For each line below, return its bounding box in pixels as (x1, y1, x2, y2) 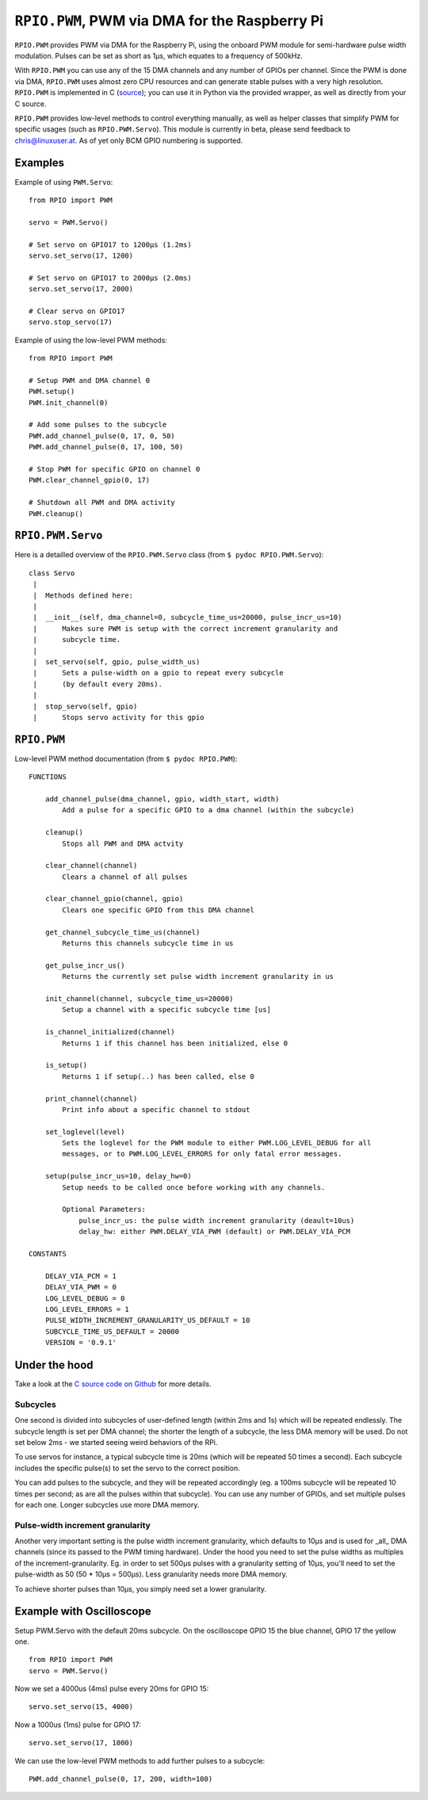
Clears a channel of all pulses (62, 872, 188, 881)
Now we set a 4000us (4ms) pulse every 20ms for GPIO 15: (14, 1684, 209, 1694)
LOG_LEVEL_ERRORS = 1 (44, 1305, 130, 1313)
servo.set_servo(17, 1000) (29, 1738, 134, 1748)
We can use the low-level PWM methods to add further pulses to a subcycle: (14, 1756, 266, 1765)
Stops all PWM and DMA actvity (62, 839, 184, 848)
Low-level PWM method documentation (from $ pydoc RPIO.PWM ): (14, 754, 238, 763)
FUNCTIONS (29, 773, 67, 782)
